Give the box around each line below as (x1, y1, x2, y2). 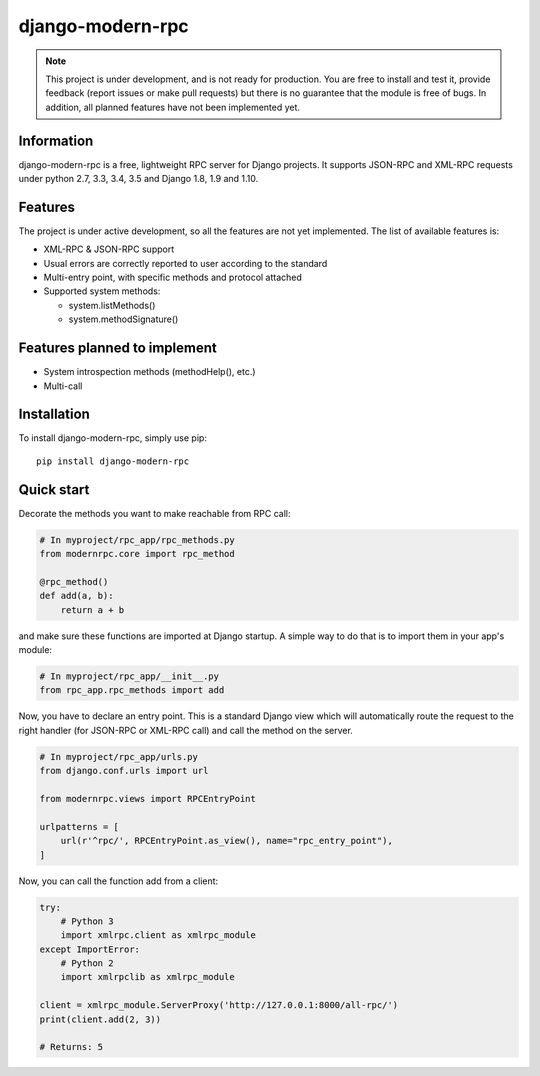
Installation (18, 406, 90, 423)
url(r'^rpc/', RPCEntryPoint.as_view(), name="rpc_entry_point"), (60, 835, 394, 847)
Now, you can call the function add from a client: (18, 875, 219, 887)
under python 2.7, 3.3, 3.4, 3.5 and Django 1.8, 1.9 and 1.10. (18, 173, 259, 185)
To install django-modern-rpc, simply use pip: (18, 432, 207, 444)
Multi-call (43, 380, 83, 392)
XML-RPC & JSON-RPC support (43, 243, 175, 255)
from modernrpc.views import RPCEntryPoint (39, 793, 257, 804)
